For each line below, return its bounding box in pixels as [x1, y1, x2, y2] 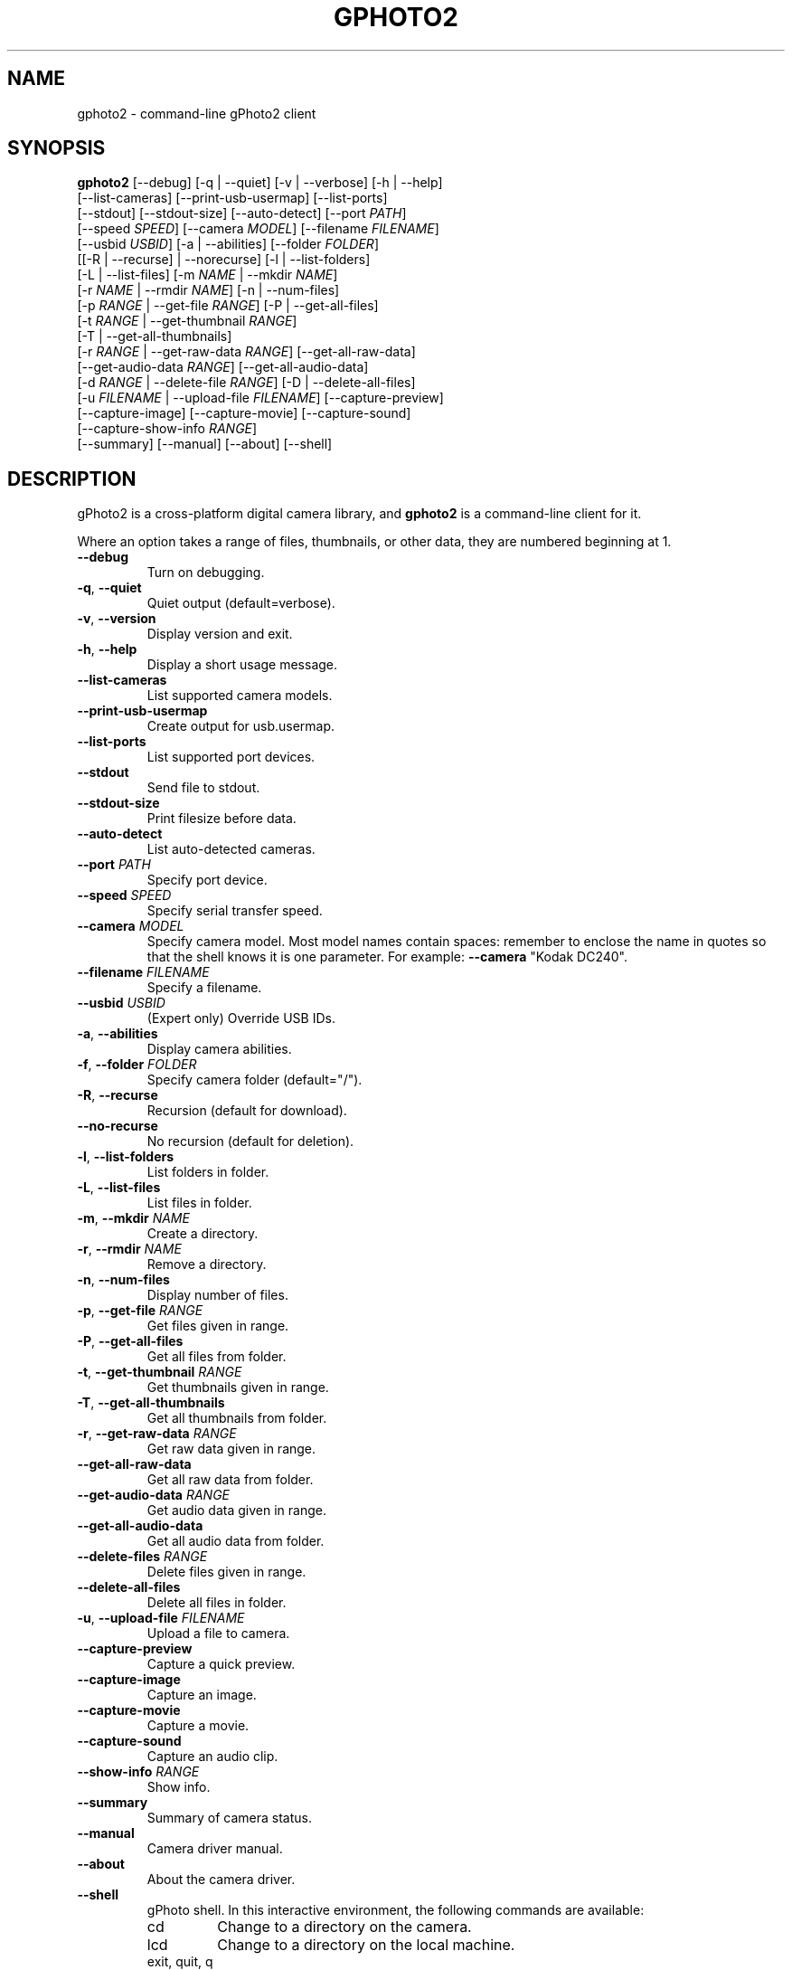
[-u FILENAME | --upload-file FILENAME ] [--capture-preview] [77, 390, 444, 406]
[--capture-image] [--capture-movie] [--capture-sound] [77, 405, 411, 421]
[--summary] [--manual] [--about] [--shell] [77, 436, 333, 452]
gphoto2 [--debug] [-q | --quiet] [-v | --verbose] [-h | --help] [77, 175, 443, 191]
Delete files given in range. [146, 1564, 306, 1580]
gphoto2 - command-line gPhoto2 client [77, 105, 316, 121]
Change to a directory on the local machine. [217, 1936, 515, 1955]
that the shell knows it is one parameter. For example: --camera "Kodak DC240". [146, 949, 627, 965]
